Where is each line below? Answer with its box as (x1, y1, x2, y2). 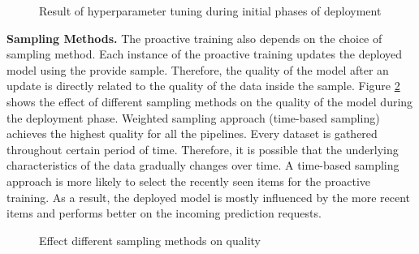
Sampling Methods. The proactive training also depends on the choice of (6, 29, 382, 46)
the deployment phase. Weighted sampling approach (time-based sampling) (6, 109, 380, 126)
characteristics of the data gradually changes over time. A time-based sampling (6, 157, 400, 174)
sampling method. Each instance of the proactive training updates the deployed (6, 45, 403, 62)
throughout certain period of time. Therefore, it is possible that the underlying (6, 140, 399, 157)
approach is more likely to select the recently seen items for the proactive (6, 172, 371, 189)
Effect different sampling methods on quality (39, 231, 261, 248)
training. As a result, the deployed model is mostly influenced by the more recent (6, 188, 411, 205)
